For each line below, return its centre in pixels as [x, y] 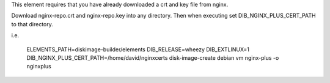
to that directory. [32, 24]
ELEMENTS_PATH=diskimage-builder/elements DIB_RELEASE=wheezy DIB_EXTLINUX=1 [138, 49]
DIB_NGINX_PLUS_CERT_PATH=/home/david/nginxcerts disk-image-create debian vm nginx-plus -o [153, 57]
